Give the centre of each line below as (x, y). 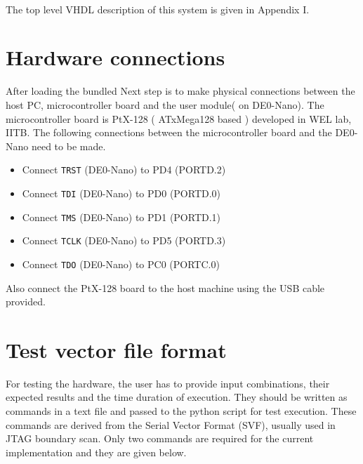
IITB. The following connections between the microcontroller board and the (169, 132)
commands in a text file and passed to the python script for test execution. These (181, 411)
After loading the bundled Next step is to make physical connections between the (180, 91)
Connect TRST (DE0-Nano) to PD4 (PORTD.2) (124, 170)
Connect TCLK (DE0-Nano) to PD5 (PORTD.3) (124, 240)
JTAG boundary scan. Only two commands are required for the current (160, 438)
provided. (26, 301)
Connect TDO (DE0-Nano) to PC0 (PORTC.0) (121, 264)
